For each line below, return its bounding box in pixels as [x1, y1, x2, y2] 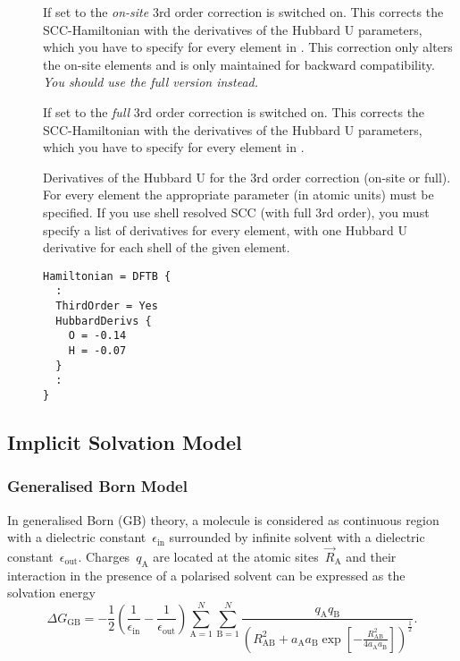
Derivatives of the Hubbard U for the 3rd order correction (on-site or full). [43, 167, 451, 186]
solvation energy [7, 583, 96, 602]
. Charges [78, 547, 130, 566]
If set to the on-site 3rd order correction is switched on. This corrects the [43, 3, 444, 21]
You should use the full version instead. [43, 72, 259, 91]
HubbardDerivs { [55, 314, 152, 327]
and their [346, 547, 397, 566]
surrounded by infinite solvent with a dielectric [169, 528, 425, 547]
